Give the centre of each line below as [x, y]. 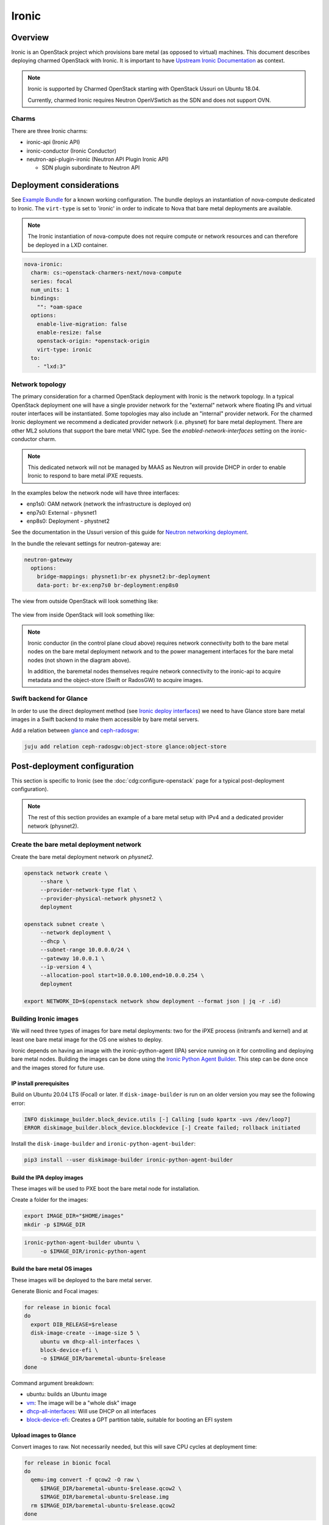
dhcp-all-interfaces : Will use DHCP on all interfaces [91, 1411]
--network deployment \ [76, 933]
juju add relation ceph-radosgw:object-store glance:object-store [125, 747]
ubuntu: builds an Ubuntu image [67, 1394]
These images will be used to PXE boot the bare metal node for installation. [106, 1188]
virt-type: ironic [64, 350]
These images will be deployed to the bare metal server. [82, 1280]
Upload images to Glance [44, 1435]
